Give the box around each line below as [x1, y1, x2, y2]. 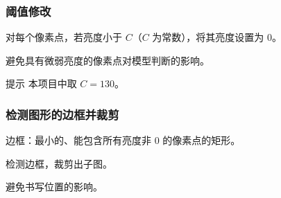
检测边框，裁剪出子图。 [6, 156, 112, 170]
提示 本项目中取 [6, 76, 77, 91]
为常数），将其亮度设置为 [152, 30, 264, 44]
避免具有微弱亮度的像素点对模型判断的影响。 [6, 53, 210, 67]
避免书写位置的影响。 [6, 179, 103, 194]
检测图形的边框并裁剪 [6, 105, 119, 123]
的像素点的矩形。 [162, 133, 241, 147]
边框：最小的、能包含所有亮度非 [6, 133, 151, 147]
